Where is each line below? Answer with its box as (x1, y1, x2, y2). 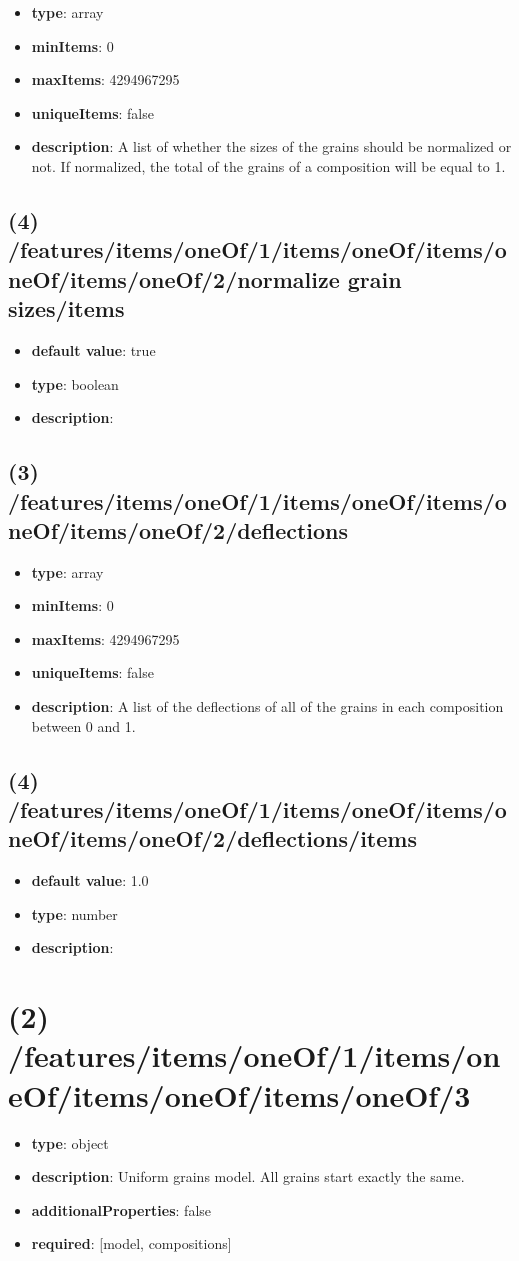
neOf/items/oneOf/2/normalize (8, 263, 340, 294)
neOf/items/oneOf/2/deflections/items (8, 823, 417, 854)
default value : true (31, 339, 156, 360)
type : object (31, 1132, 109, 1153)
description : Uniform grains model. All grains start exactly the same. (31, 1166, 465, 1187)
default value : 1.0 (31, 870, 149, 891)
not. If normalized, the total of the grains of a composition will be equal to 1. (31, 155, 506, 176)
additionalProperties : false (31, 1199, 212, 1220)
